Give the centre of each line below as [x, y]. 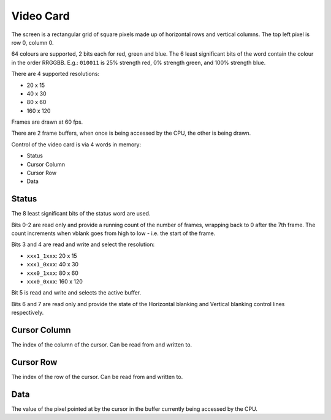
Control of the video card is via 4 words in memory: [76, 144]
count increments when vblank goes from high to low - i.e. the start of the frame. [113, 233]
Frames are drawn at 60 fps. [47, 122]
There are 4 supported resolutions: [55, 74]
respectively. [28, 313]
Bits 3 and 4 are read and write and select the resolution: [83, 244]
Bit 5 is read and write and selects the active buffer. [76, 293]
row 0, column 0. [33, 42]
